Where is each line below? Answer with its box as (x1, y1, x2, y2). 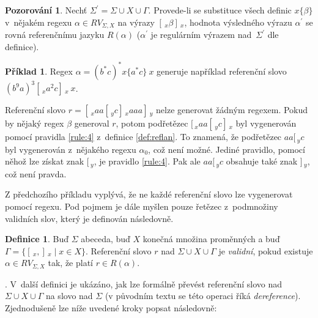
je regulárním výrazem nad (150, 28, 252, 41)
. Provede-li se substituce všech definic (148, 4, 292, 16)
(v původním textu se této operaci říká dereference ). (105, 289, 301, 302)
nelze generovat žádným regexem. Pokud (156, 103, 308, 116)
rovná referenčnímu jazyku (5, 28, 105, 41)
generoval (74, 117, 109, 130)
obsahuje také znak (226, 155, 298, 168)
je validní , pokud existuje (218, 244, 313, 257)
